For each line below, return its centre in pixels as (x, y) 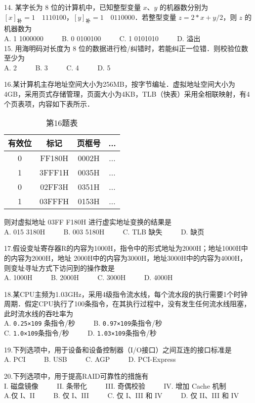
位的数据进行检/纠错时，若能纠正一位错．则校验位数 (163, 48)
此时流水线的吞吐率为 (39, 313)
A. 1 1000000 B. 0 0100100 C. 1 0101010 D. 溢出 (102, 38)
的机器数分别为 (184, 7)
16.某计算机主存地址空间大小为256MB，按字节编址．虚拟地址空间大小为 (120, 84)
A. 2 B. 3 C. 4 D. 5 (57, 67)
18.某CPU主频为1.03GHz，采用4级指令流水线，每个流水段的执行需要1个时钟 (126, 294)
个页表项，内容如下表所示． (49, 103)
